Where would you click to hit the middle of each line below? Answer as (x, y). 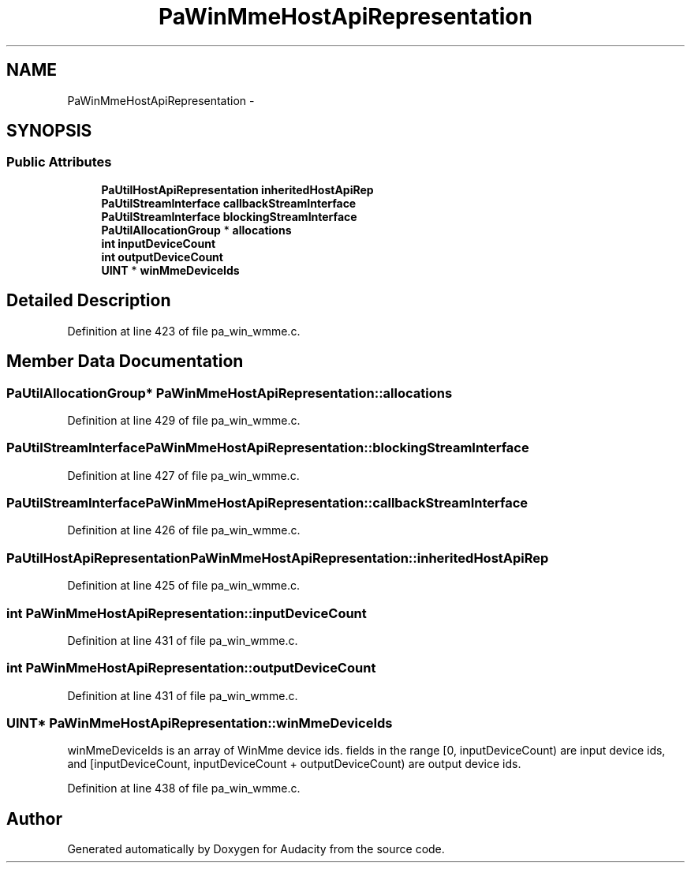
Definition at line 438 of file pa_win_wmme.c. (184, 788)
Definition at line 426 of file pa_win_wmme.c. (184, 530)
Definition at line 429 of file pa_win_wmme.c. (184, 420)
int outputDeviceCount (162, 257)
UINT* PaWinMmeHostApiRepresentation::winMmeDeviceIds (200, 723)
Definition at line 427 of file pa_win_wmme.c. (183, 475)
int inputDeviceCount (159, 243)
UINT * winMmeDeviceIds (170, 270)
